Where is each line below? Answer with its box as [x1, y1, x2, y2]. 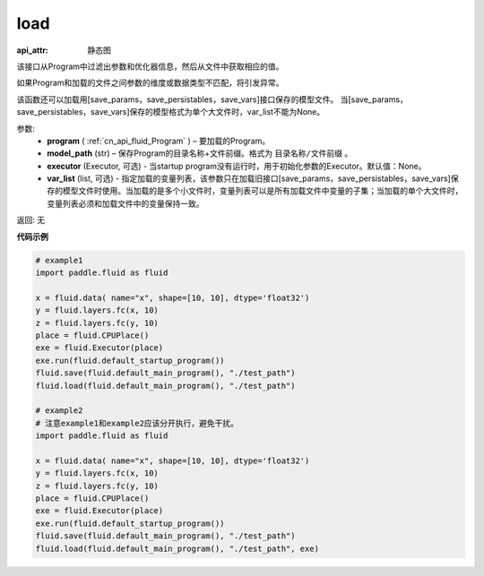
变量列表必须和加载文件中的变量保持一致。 [47, 198, 204, 209]
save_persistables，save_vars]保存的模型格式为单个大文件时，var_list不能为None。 [16, 107, 325, 117]
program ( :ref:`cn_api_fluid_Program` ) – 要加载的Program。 [47, 135, 271, 146]
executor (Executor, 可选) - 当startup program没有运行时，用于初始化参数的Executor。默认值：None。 [47, 160, 427, 171]
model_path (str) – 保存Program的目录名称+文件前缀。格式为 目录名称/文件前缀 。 [47, 148, 353, 159]
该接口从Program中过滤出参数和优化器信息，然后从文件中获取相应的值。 [16, 61, 284, 72]
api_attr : [16, 45, 49, 56]
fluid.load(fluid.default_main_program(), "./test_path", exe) [35, 543, 320, 554]
